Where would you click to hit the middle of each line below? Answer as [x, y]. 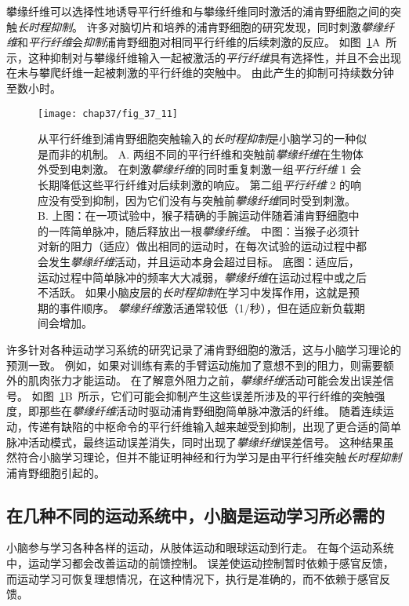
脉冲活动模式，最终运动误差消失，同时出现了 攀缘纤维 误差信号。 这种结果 [195, 442]
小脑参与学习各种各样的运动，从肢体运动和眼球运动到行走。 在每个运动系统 [200, 548]
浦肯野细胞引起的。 [56, 472]
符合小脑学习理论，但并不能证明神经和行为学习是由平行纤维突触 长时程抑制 [209, 457]
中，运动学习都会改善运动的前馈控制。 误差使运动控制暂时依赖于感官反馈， [200, 563]
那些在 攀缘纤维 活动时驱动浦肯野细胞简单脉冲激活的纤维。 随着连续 [211, 411]
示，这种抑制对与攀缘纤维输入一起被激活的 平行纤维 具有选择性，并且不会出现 [204, 57]
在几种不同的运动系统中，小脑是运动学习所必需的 [195, 515]
